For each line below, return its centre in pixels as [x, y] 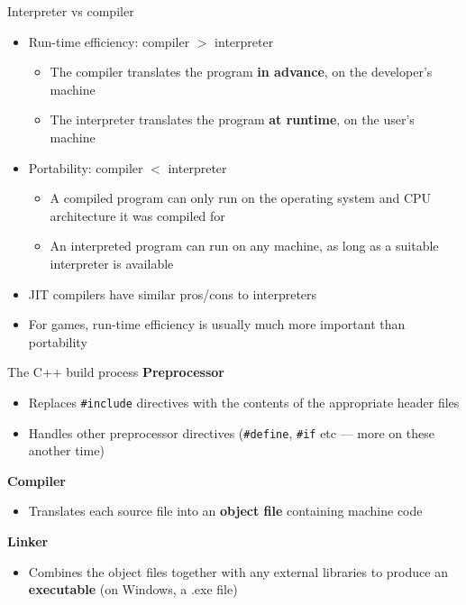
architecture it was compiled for [137, 215]
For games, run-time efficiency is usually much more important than [217, 324]
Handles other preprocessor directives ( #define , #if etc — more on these [231, 432]
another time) [66, 450]
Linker [28, 541]
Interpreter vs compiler [71, 11]
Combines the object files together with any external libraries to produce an [238, 571]
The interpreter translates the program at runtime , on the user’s [232, 119]
